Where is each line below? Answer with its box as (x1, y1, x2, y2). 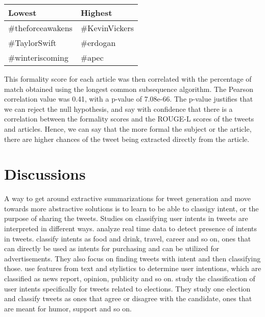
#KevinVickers (80, 22, 134, 34)
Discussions (4, 163, 86, 184)
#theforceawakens (8, 22, 73, 34)
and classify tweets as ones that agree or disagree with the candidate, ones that (4, 293, 252, 304)
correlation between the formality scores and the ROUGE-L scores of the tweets (4, 113, 254, 124)
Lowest (8, 7, 37, 18)
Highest (80, 7, 112, 18)
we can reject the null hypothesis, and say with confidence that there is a (4, 103, 233, 114)
